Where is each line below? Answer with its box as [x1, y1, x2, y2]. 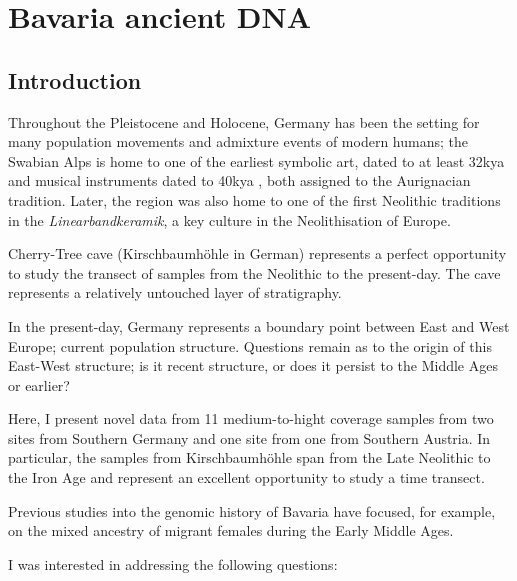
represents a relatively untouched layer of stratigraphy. [8, 282, 342, 303]
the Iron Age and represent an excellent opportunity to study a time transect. [8, 467, 485, 488]
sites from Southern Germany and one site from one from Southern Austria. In [8, 427, 491, 448]
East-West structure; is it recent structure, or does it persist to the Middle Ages [8, 355, 498, 376]
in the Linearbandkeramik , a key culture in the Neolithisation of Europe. [8, 209, 451, 230]
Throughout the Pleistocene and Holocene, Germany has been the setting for [8, 111, 480, 132]
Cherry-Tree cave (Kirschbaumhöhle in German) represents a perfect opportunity [8, 243, 507, 264]
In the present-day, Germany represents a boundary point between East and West [8, 315, 510, 336]
